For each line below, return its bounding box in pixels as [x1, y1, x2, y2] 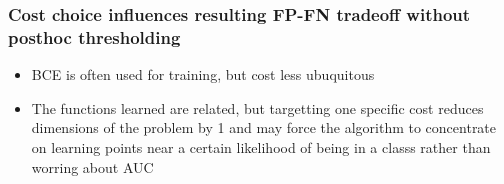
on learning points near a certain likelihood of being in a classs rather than [31, 136, 491, 157]
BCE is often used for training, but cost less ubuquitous [31, 64, 375, 85]
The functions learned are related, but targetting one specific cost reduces [31, 97, 484, 118]
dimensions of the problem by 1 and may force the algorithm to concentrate [31, 117, 497, 138]
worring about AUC [31, 156, 154, 177]
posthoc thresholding [8, 24, 181, 49]
